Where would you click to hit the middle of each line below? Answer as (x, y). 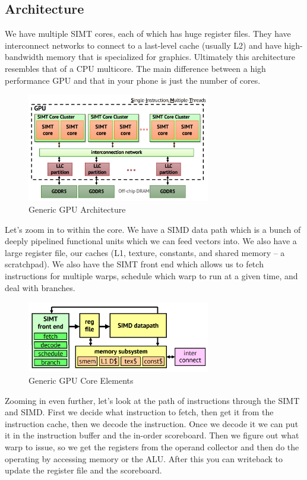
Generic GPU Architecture (77, 209)
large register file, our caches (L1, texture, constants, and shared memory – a (145, 252)
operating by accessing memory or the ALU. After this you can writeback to (144, 458)
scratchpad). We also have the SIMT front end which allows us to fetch (134, 264)
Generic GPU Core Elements (81, 380)
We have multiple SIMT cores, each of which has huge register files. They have (148, 34)
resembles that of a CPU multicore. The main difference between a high (135, 68)
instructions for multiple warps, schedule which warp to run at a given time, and (151, 275)
